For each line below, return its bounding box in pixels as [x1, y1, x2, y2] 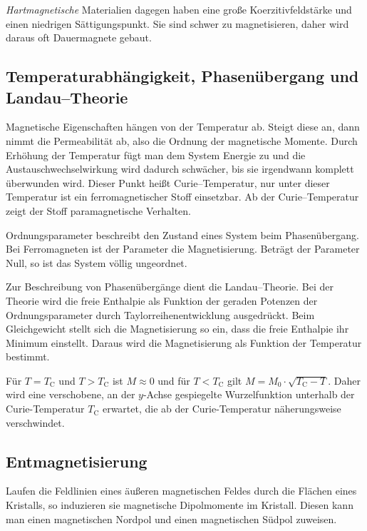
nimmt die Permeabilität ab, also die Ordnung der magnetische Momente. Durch [6, 133, 358, 148]
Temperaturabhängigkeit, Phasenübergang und [6, 65, 359, 87]
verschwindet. [6, 415, 65, 430]
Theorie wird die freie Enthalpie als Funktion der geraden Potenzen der [6, 293, 318, 308]
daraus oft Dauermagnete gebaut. [6, 30, 152, 45]
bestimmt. [6, 349, 50, 364]
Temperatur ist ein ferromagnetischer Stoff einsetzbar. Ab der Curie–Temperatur [6, 189, 359, 204]
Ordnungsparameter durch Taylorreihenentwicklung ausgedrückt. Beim [6, 307, 315, 322]
